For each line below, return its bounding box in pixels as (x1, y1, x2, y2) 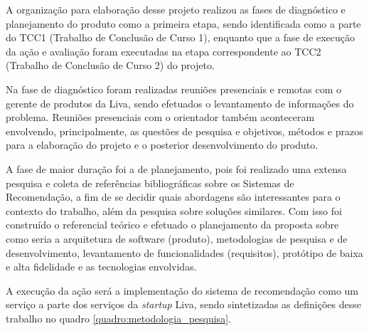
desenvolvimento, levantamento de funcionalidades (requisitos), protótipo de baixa (6, 245, 363, 260)
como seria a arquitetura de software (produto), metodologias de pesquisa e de (6, 231, 348, 246)
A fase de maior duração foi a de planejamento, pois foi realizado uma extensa (6, 161, 347, 176)
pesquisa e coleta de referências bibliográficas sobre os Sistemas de (6, 175, 294, 190)
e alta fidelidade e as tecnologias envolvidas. (6, 259, 197, 274)
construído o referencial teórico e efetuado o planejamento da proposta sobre (6, 217, 339, 232)
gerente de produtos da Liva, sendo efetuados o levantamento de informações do (6, 95, 354, 110)
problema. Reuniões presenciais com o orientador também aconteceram (6, 110, 315, 125)
